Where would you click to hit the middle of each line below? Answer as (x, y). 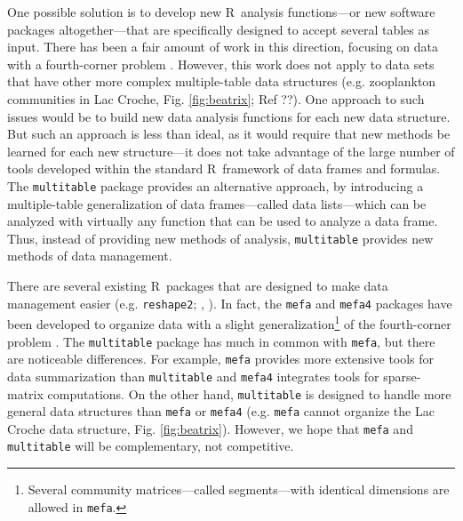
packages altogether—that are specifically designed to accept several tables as (218, 29)
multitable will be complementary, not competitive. (151, 446)
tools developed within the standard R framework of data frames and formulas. (224, 168)
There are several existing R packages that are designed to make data (198, 286)
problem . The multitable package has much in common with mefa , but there (221, 341)
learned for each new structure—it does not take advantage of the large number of (231, 151)
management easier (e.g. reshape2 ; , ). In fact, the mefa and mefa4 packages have (230, 303)
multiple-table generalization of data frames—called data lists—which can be (217, 203)
